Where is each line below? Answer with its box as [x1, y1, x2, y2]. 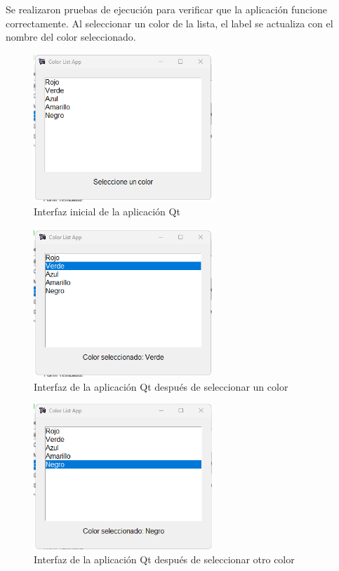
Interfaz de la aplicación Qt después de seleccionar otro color [34, 551, 295, 566]
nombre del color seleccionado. [6, 29, 136, 44]
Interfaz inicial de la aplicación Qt [34, 204, 180, 218]
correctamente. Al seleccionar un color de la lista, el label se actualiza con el [6, 15, 333, 30]
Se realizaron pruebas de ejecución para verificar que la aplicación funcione [6, 2, 328, 16]
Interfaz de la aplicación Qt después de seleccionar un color [34, 379, 288, 394]
